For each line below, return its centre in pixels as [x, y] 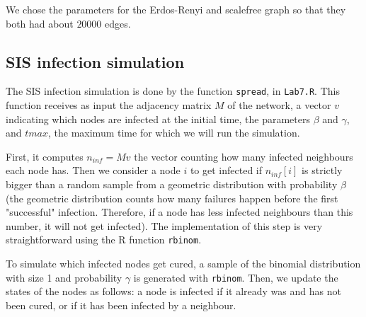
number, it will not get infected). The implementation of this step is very [164, 225]
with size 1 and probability [64, 277]
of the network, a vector [279, 105]
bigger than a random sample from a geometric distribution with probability [172, 184]
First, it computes [45, 156]
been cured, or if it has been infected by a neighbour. [121, 305]
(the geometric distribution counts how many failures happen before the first [172, 198]
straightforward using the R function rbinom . [104, 240]
